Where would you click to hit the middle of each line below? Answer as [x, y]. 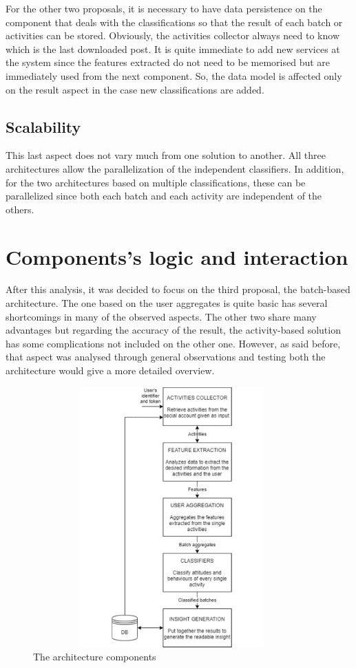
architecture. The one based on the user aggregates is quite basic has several [167, 303]
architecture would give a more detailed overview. [110, 370]
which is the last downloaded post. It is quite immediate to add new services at [173, 49]
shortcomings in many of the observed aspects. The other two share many [161, 316]
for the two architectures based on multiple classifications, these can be [156, 182]
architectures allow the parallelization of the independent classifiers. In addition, [175, 168]
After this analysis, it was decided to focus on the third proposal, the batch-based [178, 289]
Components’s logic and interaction [177, 256]
